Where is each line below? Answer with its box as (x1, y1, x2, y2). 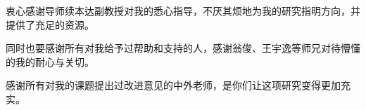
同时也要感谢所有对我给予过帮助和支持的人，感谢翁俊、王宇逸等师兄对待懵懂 (6, 41, 360, 55)
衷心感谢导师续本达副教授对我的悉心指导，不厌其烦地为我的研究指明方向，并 (6, 4, 360, 18)
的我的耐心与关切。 (6, 54, 94, 69)
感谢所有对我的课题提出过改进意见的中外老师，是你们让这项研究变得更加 (6, 78, 341, 92)
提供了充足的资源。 (6, 17, 94, 32)
